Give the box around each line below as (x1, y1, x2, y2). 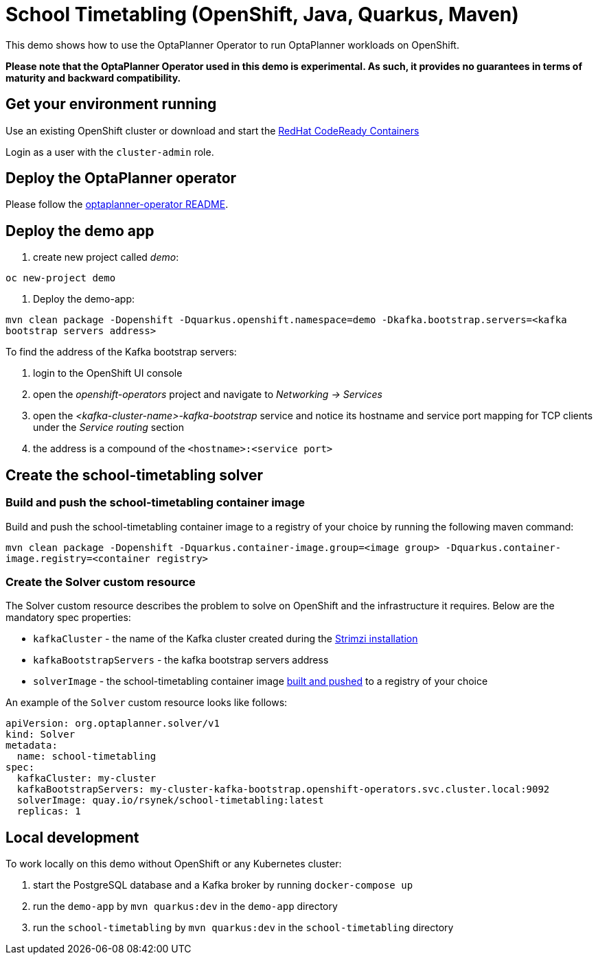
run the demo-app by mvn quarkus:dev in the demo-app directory (33, 900, 338, 913)
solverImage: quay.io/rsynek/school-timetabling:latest (16, 795, 324, 806)
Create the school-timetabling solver (5, 466, 264, 484)
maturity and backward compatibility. (5, 71, 181, 84)
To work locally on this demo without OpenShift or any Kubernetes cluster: (5, 858, 342, 870)
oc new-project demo (5, 272, 116, 284)
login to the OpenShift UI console (33, 367, 183, 379)
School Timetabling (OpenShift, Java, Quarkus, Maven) (5, 3, 519, 26)
